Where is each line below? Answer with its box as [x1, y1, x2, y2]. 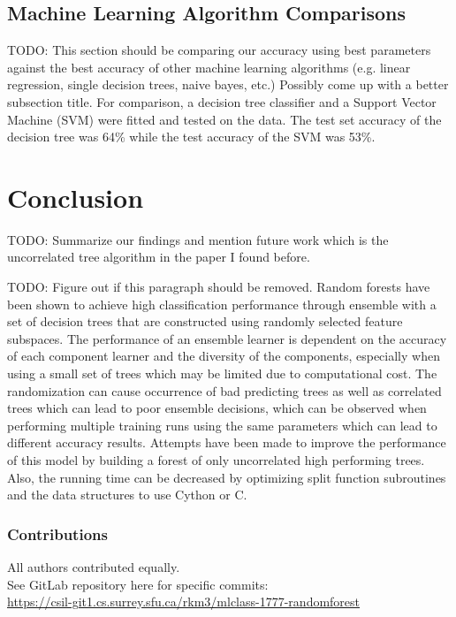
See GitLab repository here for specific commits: [7, 575, 269, 593]
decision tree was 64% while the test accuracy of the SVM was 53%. [7, 127, 376, 146]
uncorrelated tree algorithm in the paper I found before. [7, 248, 310, 266]
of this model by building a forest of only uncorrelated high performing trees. [7, 451, 425, 469]
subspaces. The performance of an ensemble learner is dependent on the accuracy [7, 329, 447, 347]
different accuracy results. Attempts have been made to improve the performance [7, 433, 446, 452]
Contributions [7, 522, 108, 545]
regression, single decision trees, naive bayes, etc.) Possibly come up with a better [7, 75, 449, 94]
